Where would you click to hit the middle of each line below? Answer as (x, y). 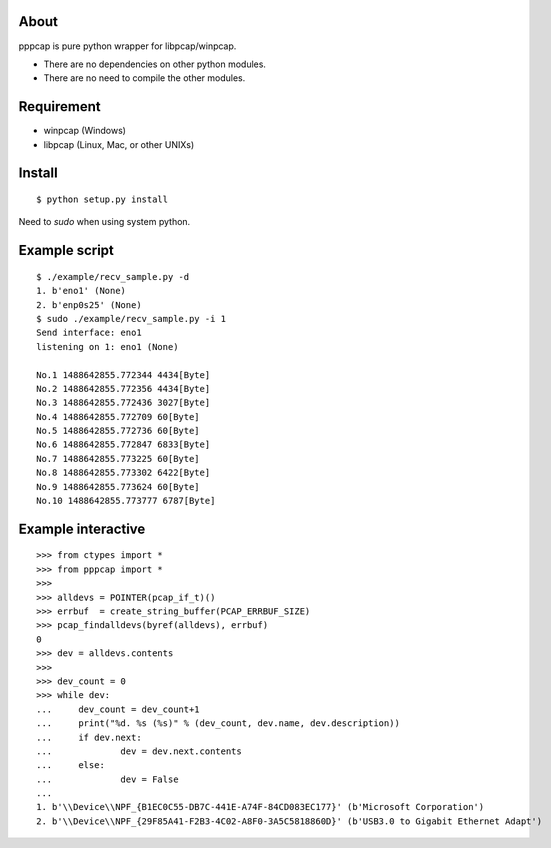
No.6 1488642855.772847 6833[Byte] (123, 444)
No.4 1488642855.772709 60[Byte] (118, 416)
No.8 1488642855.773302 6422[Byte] (123, 473)
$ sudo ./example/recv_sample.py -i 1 (131, 318)
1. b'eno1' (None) (81, 291)
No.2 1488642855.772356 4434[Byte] (123, 388)
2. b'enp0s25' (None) (89, 304)
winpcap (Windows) (85, 131)
